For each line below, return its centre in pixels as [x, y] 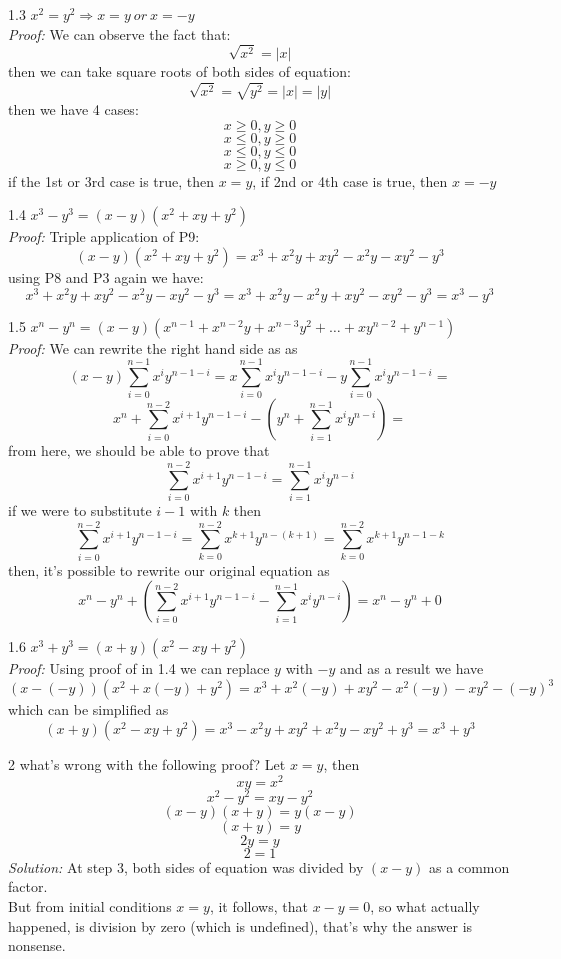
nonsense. [37, 945]
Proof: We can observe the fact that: [119, 33]
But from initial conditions [90, 905]
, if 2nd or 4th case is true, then [350, 180]
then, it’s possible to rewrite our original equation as [169, 569]
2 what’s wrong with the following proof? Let [147, 764]
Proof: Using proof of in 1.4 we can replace [139, 668]
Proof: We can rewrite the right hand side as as [153, 347]
